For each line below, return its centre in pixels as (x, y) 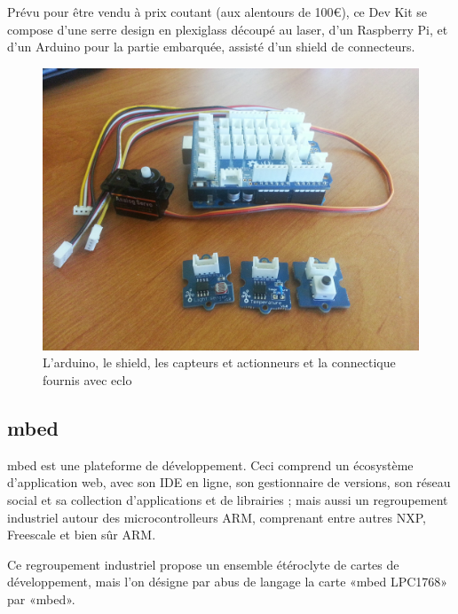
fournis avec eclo (87, 379)
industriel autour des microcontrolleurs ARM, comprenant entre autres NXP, (217, 517)
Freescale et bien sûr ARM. (82, 535)
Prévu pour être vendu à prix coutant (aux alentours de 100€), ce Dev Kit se (217, 12)
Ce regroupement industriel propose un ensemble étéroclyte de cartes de (203, 564)
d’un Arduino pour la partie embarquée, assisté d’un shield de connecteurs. (211, 47)
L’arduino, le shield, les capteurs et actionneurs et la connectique (219, 362)
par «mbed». (41, 598)
